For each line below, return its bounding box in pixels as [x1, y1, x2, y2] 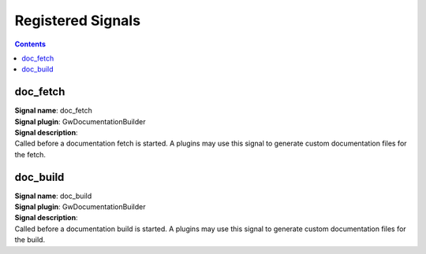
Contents [14, 39, 47, 49]
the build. [14, 235, 46, 245]
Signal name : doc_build [14, 191, 92, 201]
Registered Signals [14, 12, 141, 29]
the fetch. [14, 149, 47, 159]
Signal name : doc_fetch [14, 106, 92, 116]
